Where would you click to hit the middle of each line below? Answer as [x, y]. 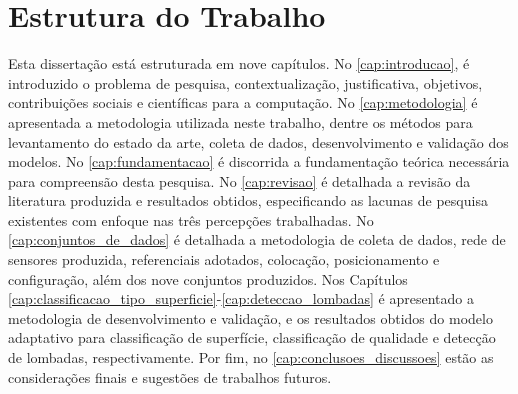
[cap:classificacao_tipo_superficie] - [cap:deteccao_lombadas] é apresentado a [241, 298]
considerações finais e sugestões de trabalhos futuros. [170, 376]
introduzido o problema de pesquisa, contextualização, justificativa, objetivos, [245, 82]
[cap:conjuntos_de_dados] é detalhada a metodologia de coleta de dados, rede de [257, 239]
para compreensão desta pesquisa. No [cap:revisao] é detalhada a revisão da [239, 180]
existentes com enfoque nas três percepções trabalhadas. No [191, 219]
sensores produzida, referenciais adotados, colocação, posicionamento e [224, 259]
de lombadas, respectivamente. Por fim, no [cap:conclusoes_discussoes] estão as [251, 357]
